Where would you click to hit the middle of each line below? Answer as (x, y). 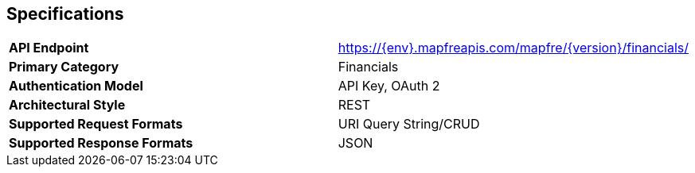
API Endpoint (49, 48)
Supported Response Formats (101, 143)
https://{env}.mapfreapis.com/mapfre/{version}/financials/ (513, 48)
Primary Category (64, 67)
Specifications (65, 14)
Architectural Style (67, 105)
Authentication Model (76, 86)
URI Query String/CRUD (409, 124)
